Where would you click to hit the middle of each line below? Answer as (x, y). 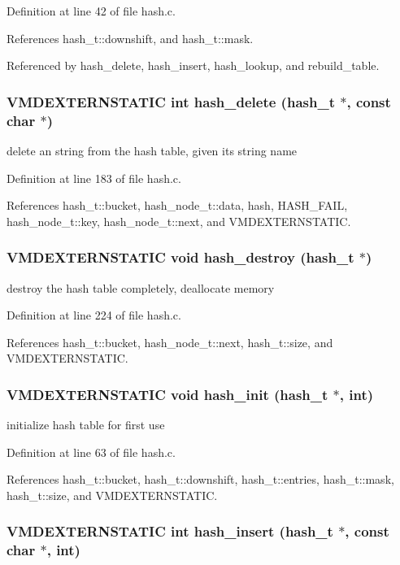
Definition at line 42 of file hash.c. (91, 11)
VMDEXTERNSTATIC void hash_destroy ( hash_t (180, 257)
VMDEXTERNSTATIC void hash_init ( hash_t (167, 394)
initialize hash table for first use (86, 425)
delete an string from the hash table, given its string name (152, 150)
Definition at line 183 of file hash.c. (94, 178)
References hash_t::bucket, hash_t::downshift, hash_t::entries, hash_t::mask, (200, 479)
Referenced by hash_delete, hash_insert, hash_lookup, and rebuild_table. (193, 65)
